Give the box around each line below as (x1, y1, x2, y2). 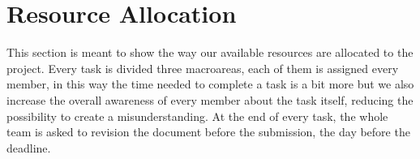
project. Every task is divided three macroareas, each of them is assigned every (6, 59, 399, 76)
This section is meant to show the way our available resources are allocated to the (6, 44, 414, 61)
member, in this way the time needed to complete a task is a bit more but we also (6, 75, 414, 92)
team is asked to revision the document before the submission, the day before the (6, 123, 410, 140)
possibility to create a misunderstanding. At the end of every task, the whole (6, 107, 388, 124)
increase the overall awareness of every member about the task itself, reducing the (6, 91, 414, 108)
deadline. (6, 139, 51, 156)
